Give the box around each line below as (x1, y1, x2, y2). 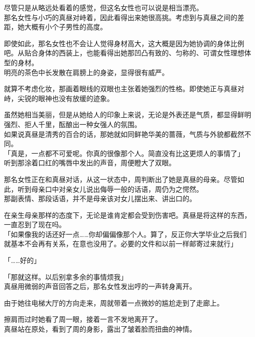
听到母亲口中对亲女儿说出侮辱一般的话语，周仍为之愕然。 (17, 183, 203, 194)
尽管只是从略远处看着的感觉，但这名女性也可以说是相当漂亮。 (4, 2, 203, 12)
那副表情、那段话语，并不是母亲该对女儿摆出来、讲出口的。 (4, 193, 196, 204)
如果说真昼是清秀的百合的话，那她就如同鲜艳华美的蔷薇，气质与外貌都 (4, 129, 230, 139)
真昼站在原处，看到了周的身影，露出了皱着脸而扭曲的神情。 (4, 324, 196, 334)
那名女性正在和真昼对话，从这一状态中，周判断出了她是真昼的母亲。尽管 (4, 174, 237, 184)
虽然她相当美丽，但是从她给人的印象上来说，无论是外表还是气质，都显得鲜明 (4, 109, 251, 120)
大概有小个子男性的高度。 (24, 22, 107, 32)
